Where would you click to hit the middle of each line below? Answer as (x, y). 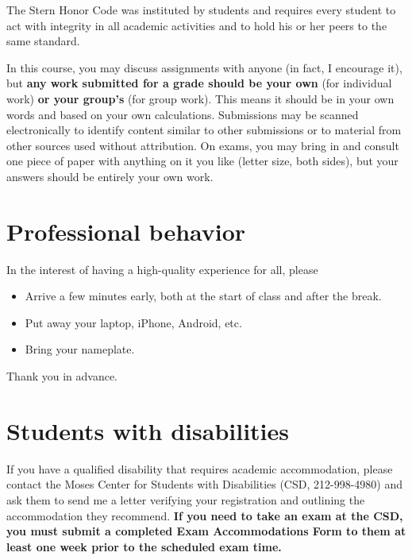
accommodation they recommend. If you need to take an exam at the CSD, (205, 515)
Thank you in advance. (62, 376)
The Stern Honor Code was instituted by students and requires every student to (201, 10)
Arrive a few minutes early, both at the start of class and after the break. (203, 296)
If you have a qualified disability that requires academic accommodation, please (200, 468)
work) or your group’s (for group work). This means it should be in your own (200, 98)
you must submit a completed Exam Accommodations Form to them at (206, 531)
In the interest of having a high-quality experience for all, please (162, 269)
